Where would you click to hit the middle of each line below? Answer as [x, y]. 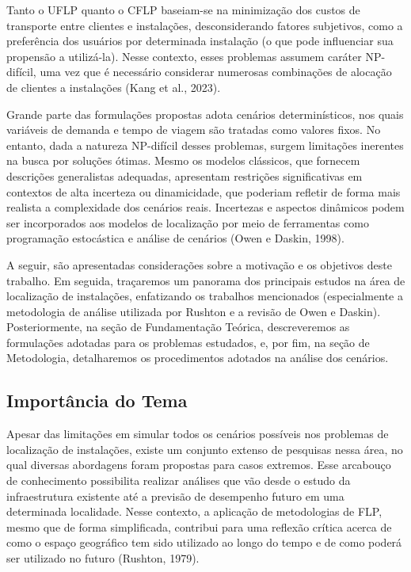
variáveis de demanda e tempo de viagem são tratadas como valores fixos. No [194, 130]
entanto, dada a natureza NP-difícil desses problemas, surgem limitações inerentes [205, 145]
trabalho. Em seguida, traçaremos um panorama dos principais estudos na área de [206, 280]
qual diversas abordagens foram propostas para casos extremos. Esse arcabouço [199, 465]
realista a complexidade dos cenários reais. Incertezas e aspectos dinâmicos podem [205, 207]
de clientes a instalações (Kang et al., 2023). [114, 87]
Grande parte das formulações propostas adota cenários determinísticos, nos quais [205, 114]
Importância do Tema [97, 400]
